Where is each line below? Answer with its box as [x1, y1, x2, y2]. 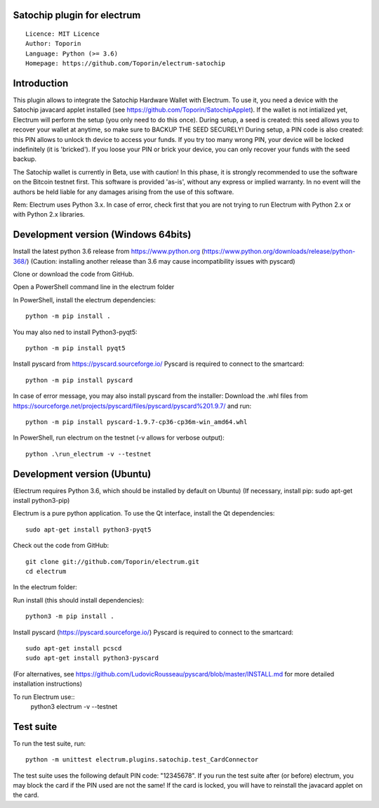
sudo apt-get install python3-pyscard [25, 654, 159, 662]
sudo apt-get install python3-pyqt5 [25, 525, 152, 534]
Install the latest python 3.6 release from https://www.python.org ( [13, 247, 204, 256]
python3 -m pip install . [25, 613, 115, 620]
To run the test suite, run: [13, 739, 86, 748]
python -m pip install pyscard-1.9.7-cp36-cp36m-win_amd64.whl [25, 418, 248, 425]
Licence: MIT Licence [25, 30, 100, 38]
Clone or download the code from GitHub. [13, 270, 135, 278]
